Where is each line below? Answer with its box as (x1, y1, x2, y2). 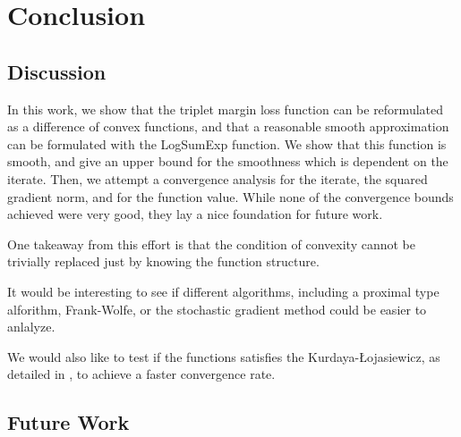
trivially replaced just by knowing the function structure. (7, 252, 320, 271)
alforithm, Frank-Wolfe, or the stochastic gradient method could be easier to (7, 299, 427, 318)
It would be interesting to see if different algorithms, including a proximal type (7, 282, 440, 300)
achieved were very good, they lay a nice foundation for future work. (7, 205, 383, 223)
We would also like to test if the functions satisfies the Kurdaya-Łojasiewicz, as (7, 347, 440, 366)
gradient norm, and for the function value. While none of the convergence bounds (7, 187, 454, 206)
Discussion (7, 57, 107, 85)
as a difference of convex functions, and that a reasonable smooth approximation (7, 117, 449, 136)
